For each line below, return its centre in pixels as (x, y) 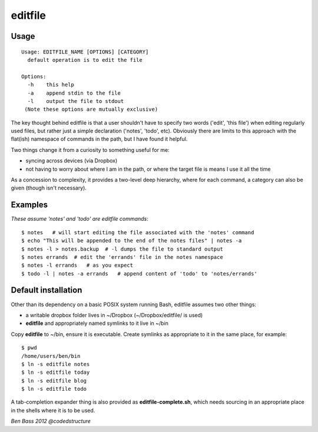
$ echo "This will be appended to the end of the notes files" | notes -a (132, 241)
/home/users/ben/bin (51, 356)
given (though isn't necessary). (49, 188)
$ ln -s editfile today (56, 373)
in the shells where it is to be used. (53, 410)
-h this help (51, 85)
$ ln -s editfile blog (54, 381)
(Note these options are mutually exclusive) (91, 109)
